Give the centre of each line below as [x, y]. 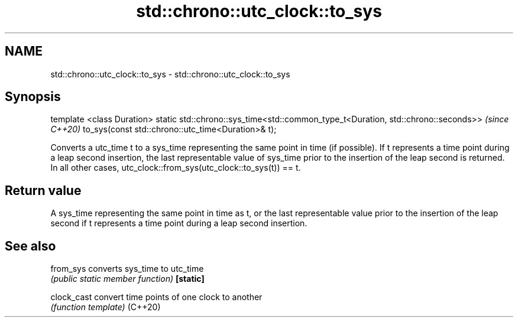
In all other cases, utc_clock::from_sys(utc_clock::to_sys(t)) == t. [176, 168]
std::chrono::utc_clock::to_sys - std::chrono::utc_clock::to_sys [170, 74]
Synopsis [33, 97]
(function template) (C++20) [106, 307]
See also [30, 246]
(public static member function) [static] [127, 279]
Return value [43, 190]
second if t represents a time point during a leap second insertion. [179, 223]
